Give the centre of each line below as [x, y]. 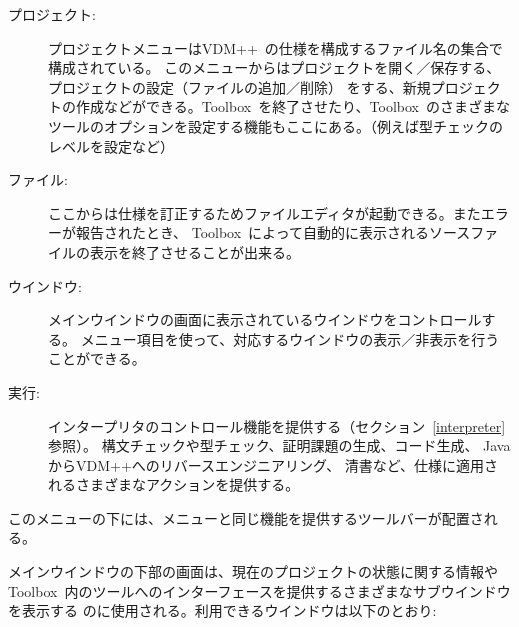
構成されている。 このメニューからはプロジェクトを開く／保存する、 [274, 67]
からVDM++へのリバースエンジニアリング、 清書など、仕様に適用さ [273, 464]
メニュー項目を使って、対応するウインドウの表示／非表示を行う [290, 338]
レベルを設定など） [111, 145]
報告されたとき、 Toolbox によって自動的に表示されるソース [273, 232]
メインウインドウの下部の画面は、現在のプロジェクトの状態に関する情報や [253, 571]
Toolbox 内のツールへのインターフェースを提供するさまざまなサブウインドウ [259, 590]
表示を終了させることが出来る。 [194, 251]
